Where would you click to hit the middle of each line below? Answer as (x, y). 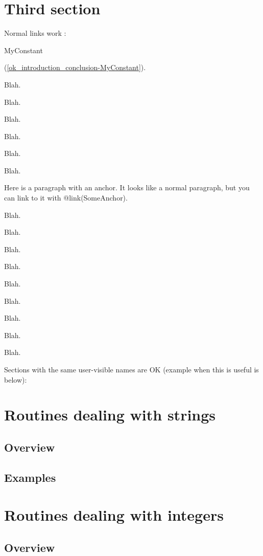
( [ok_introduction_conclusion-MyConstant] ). (75, 67)
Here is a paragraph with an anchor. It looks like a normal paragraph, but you (127, 187)
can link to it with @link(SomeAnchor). (66, 198)
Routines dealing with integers (114, 515)
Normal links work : (35, 33)
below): (16, 379)
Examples (30, 477)
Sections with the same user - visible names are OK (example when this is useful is (131, 369)
